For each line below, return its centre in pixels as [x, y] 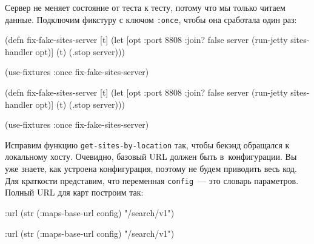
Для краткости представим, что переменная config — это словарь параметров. [152, 180]
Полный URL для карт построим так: [74, 192]
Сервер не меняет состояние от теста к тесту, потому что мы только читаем [145, 7]
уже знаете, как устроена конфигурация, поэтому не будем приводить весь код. [151, 169]
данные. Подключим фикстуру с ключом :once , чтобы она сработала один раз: [151, 19]
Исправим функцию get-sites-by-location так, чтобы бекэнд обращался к [147, 144]
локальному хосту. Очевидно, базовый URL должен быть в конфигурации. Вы [151, 157]
